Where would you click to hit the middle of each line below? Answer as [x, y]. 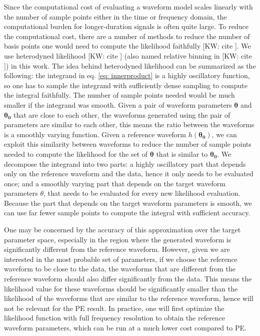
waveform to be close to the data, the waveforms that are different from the [120, 269]
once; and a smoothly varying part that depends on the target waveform [115, 183]
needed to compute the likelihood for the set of [76, 153]
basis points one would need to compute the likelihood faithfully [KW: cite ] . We [127, 46]
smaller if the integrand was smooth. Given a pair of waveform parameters [118, 104]
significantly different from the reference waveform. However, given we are [117, 249]
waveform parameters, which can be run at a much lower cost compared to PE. [125, 327]
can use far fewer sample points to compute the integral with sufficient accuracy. [127, 213]
